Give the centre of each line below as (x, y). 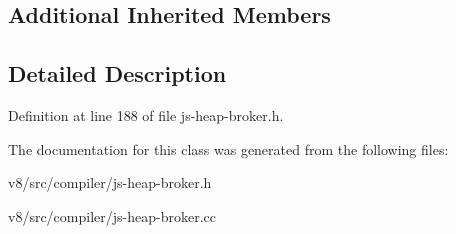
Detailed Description (117, 73)
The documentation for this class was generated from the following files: (228, 148)
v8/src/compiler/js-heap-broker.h (110, 182)
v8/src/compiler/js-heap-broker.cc (112, 215)
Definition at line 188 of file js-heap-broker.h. (146, 114)
